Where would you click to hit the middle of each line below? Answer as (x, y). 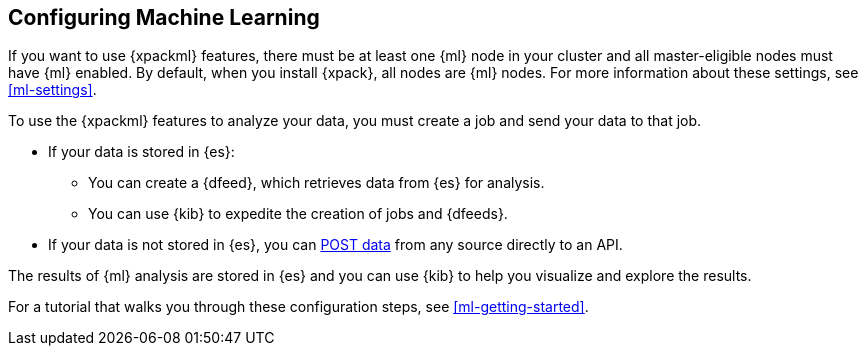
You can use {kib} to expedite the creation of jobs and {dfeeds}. (298, 214)
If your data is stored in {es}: (141, 152)
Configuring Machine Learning (164, 17)
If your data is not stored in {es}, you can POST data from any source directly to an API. (335, 245)
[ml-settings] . (52, 90)
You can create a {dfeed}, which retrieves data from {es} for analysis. (316, 183)
